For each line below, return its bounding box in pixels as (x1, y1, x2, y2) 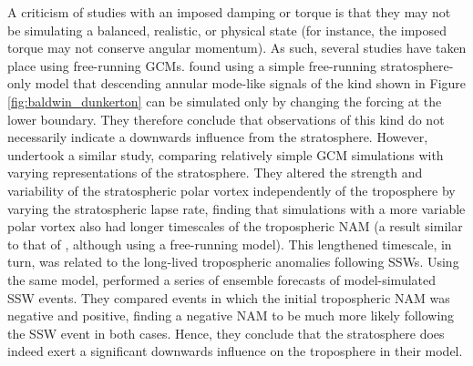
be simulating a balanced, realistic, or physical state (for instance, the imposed (7, 20, 447, 39)
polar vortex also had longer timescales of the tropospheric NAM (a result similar (7, 217, 463, 236)
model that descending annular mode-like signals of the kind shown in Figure (35, 74, 467, 93)
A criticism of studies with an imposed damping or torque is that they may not (7, 3, 451, 21)
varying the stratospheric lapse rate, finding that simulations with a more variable (7, 198, 466, 218)
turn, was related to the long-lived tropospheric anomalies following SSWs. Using (7, 252, 459, 271)
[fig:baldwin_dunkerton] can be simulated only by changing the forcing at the (7, 91, 442, 110)
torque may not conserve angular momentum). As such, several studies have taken (7, 38, 467, 57)
